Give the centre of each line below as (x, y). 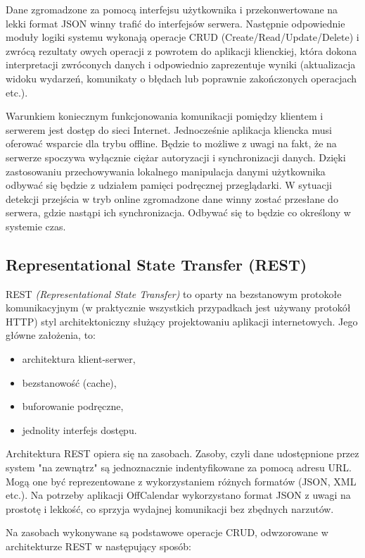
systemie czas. (36, 226)
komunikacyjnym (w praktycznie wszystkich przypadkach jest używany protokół (178, 308)
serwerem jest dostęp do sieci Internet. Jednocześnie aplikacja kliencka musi (169, 129)
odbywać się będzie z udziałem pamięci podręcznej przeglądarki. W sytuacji (169, 185)
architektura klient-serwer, (79, 359)
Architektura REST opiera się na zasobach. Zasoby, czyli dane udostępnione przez (182, 453)
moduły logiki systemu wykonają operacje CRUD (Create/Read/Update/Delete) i (182, 37)
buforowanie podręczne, (73, 406)
